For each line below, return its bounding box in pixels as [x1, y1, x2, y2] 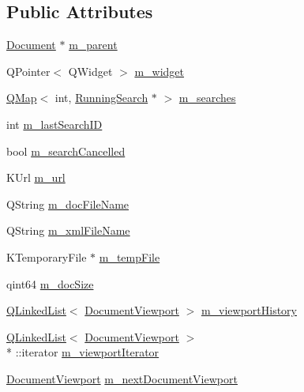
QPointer [6, 62, 51, 79]
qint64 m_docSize [6, 275, 94, 292]
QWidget [68, 62, 113, 79]
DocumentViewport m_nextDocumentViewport [6, 370, 238, 386]
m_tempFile [99, 248, 160, 265]
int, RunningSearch [54, 89, 148, 106]
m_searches [178, 89, 236, 106]
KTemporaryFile [6, 248, 87, 265]
